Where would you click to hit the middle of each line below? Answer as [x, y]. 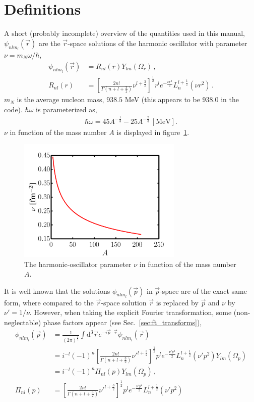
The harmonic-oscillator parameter [78, 264]
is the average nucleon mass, [60, 99]
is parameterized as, [67, 109]
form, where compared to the [49, 302]
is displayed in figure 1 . [153, 132]
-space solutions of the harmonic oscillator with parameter [157, 43]
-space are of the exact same [203, 291]
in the [230, 99]
